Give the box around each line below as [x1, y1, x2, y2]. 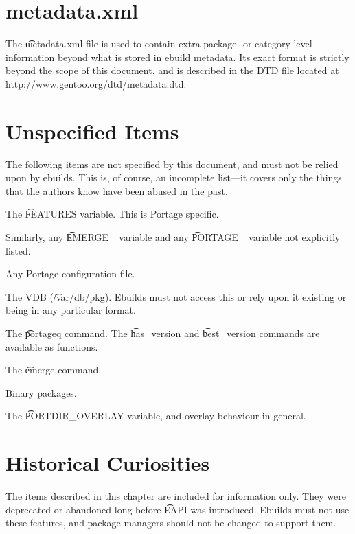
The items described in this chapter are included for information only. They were [5, 489, 346, 503]
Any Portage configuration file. [5, 266, 135, 281]
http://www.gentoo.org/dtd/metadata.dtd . [5, 76, 187, 91]
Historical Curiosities [5, 449, 210, 477]
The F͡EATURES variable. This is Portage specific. [5, 207, 219, 221]
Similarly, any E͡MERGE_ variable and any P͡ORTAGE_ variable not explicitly [5, 230, 341, 244]
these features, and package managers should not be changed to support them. [5, 515, 336, 530]
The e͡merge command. [5, 362, 102, 377]
